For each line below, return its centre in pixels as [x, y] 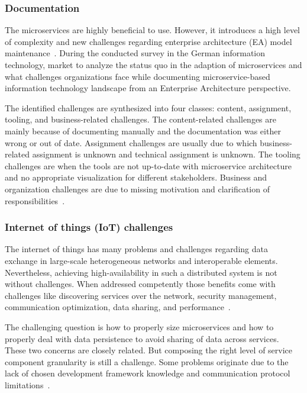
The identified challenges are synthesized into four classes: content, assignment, [148, 107]
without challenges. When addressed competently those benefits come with [140, 284]
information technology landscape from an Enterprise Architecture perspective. [148, 88]
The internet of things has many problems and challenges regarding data [136, 249]
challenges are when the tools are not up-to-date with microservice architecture [148, 165]
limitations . [28, 384]
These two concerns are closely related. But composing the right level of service [149, 350]
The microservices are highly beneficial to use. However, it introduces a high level [153, 30]
